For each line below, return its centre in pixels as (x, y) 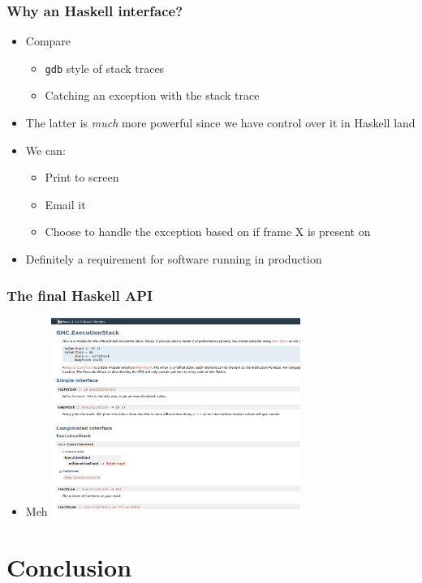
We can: (45, 150)
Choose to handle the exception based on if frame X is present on (208, 231)
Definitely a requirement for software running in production (174, 259)
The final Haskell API (80, 295)
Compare (48, 41)
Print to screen (82, 177)
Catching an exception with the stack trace (152, 95)
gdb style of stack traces (105, 68)
